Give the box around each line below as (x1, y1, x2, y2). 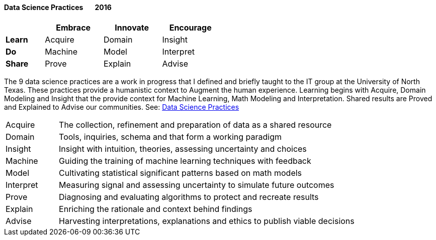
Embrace (56, 22, 91, 33)
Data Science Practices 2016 (4, 3, 112, 12)
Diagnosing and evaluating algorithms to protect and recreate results (59, 191, 319, 202)
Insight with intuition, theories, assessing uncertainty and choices (59, 143, 307, 154)
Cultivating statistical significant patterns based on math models (59, 167, 302, 178)
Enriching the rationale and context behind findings (59, 203, 252, 214)
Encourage (169, 22, 212, 33)
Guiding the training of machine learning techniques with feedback (59, 155, 311, 166)
